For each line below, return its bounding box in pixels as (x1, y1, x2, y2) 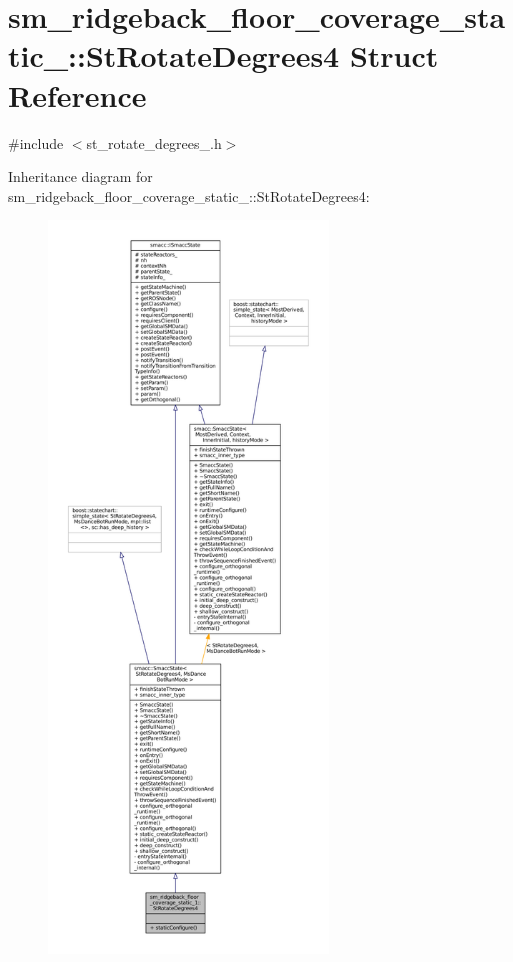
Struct (349, 35, 439, 76)
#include (8, 132, 64, 153)
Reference (8, 74, 147, 115)
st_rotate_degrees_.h (86, 132, 222, 153)
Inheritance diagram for (8, 166, 153, 187)
